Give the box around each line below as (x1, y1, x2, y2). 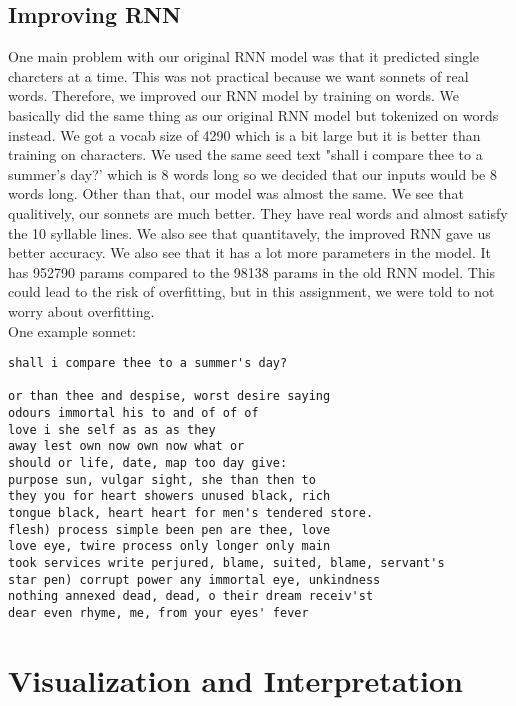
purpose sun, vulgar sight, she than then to (8, 472, 316, 487)
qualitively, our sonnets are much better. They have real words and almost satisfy (8, 202, 508, 223)
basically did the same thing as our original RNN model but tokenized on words (8, 104, 499, 125)
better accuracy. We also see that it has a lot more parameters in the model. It (8, 242, 492, 263)
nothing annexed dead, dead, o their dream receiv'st (8, 589, 374, 604)
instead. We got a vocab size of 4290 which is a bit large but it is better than (8, 124, 481, 145)
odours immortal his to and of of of (8, 406, 259, 421)
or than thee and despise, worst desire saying (8, 389, 331, 404)
